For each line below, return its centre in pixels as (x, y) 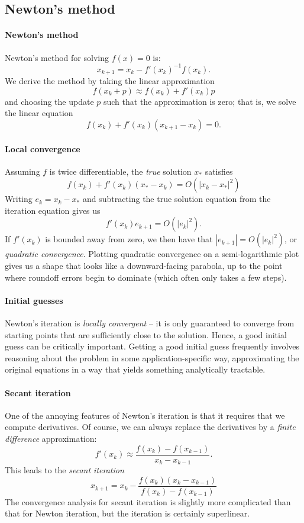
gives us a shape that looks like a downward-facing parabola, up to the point (144, 266)
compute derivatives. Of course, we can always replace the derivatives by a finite (150, 427)
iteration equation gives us (53, 210)
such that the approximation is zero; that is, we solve (200, 101)
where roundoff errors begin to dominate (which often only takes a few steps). (146, 277)
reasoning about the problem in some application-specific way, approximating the (152, 357)
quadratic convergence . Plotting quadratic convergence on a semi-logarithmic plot (152, 254)
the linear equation (39, 113)
